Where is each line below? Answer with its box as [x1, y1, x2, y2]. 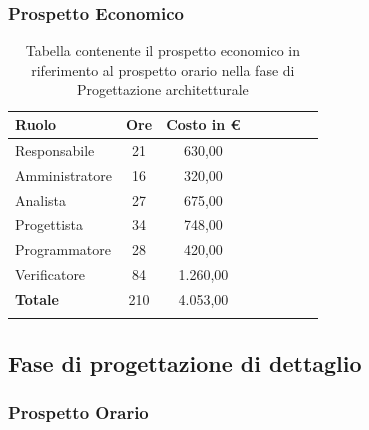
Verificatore [15, 264, 86, 285]
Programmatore [15, 239, 111, 260]
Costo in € [166, 114, 241, 134]
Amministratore [15, 164, 112, 185]
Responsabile [15, 139, 95, 160]
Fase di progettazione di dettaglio [8, 347, 362, 378]
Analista [15, 189, 67, 210]
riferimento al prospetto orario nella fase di [31, 59, 295, 80]
